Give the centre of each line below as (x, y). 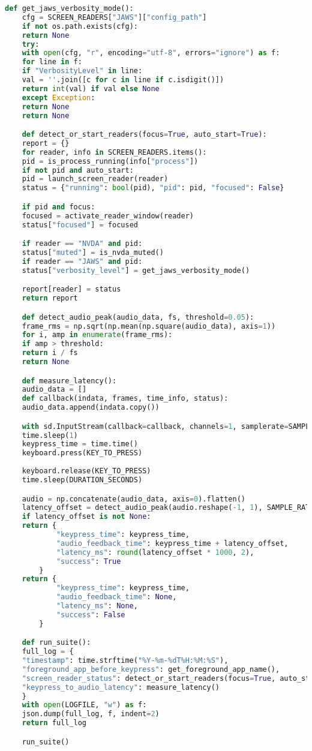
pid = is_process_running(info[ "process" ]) (110, 161)
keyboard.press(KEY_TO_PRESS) (82, 453)
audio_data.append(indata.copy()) (91, 408)
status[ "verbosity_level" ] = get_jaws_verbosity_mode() (136, 270)
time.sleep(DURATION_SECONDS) (82, 480)
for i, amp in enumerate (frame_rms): (97, 335)
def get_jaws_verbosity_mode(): (69, 8)
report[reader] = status (71, 289)
